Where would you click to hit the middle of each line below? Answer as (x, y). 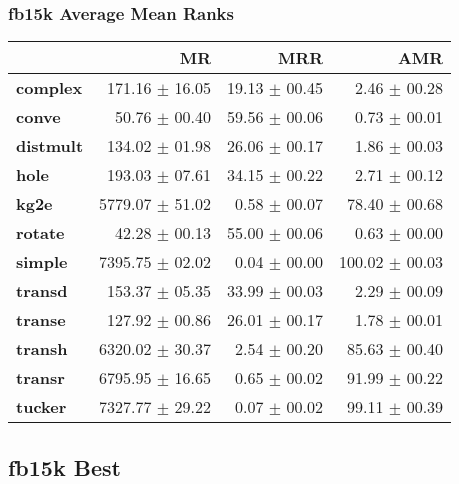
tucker (41, 407)
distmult (50, 146)
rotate (40, 233)
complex (49, 88)
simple (42, 262)
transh (42, 349)
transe (41, 320)
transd (42, 291)
